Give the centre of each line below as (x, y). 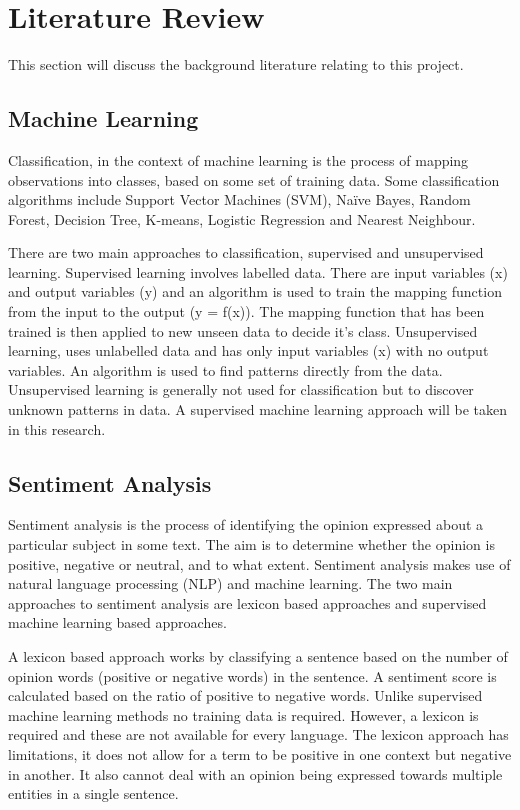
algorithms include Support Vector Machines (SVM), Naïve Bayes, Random (239, 199)
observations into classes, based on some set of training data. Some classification (254, 179)
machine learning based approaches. (117, 622)
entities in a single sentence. (93, 793)
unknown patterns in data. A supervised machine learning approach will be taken (257, 409)
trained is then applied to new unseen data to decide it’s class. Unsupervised (243, 330)
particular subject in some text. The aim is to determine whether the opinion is (251, 544)
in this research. (57, 428)
